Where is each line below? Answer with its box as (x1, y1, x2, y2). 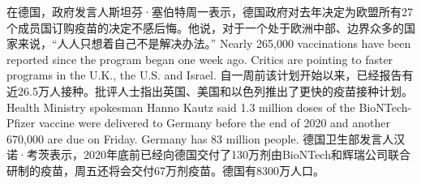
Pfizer (6, 114, 36, 131)
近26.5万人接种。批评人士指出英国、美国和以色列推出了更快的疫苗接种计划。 (6, 82, 413, 99)
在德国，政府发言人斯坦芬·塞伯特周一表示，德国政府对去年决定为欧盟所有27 (6, 3, 413, 19)
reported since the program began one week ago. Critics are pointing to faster (6, 50, 393, 67)
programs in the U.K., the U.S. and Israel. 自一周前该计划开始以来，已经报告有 (6, 66, 414, 83)
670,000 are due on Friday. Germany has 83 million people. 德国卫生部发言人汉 (6, 130, 406, 147)
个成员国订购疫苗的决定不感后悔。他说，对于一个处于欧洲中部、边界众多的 (6, 19, 404, 36)
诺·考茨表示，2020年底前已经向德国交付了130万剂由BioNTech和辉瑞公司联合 (6, 146, 410, 163)
